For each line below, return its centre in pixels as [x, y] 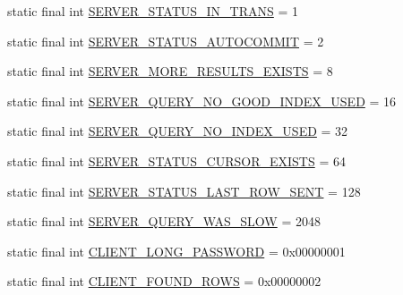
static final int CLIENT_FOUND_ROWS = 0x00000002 [164, 281]
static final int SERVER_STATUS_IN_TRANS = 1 [153, 11]
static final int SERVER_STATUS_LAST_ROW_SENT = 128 [184, 191]
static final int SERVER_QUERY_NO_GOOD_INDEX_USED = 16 [202, 101]
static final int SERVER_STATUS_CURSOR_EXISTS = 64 [176, 160]
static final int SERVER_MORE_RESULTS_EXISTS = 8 [170, 71]
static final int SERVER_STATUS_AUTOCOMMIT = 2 [166, 41]
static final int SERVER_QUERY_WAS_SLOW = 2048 [164, 221]
